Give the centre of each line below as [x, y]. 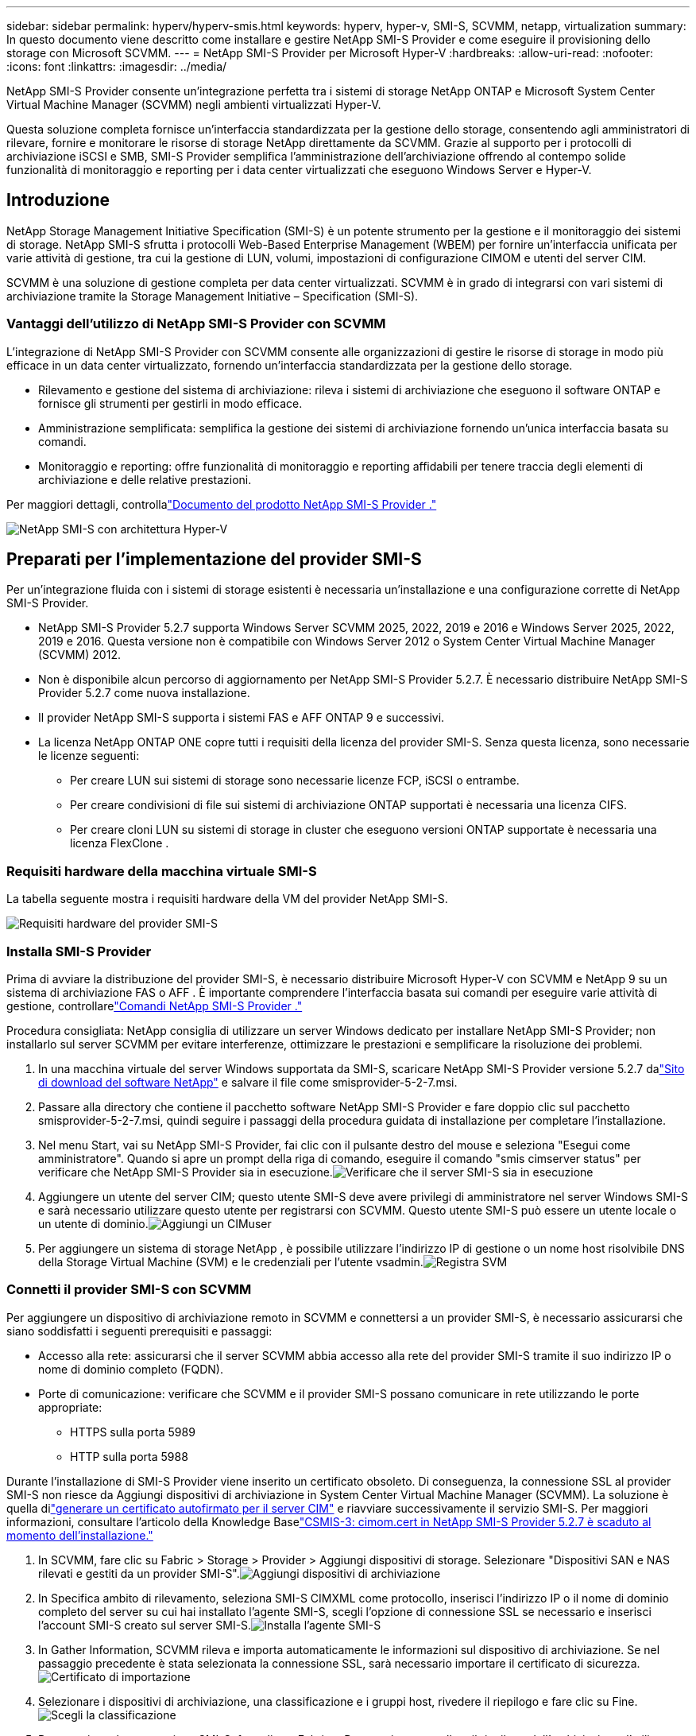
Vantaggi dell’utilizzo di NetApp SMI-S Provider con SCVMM [196, 324]
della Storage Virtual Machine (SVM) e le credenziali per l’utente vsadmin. [231, 1261]
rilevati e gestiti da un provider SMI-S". [139, 1573]
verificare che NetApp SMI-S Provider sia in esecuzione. [186, 1172]
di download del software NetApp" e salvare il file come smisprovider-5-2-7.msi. [248, 1082]
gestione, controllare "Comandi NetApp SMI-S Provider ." [155, 1006]
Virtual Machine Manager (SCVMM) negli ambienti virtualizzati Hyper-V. [194, 105]
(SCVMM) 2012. [79, 655]
